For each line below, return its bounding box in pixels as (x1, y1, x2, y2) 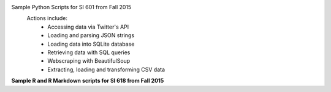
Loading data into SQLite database (47, 40, 135, 48)
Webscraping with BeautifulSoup (47, 57, 131, 65)
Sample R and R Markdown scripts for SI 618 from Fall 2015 (11, 77, 164, 85)
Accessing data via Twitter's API (47, 23, 129, 30)
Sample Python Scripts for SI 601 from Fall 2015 (11, 4, 132, 10)
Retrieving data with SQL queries (47, 49, 131, 56)
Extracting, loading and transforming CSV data (47, 66, 165, 73)
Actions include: (26, 15, 67, 22)
